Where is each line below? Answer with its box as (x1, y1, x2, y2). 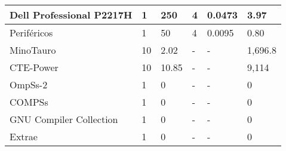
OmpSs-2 (10, 78, 48, 91)
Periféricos (10, 26, 53, 39)
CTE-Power (10, 60, 59, 74)
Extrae (10, 130, 38, 143)
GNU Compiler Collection (10, 112, 118, 126)
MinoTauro (10, 43, 56, 57)
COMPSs (10, 95, 48, 109)
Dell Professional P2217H (10, 8, 133, 21)
